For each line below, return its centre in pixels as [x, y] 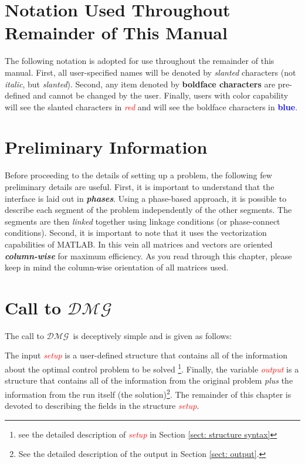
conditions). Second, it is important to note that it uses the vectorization [136, 233]
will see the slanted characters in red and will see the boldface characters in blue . [151, 106]
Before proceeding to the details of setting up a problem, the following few [138, 175]
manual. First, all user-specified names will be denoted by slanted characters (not [150, 72]
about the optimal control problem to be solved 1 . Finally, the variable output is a [152, 368]
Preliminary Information [106, 147]
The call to [24, 335]
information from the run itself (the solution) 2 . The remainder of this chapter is [148, 393]
